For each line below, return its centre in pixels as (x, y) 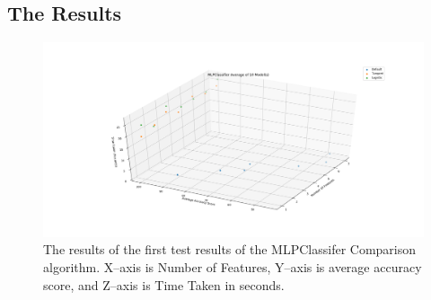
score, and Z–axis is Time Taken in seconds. (164, 284)
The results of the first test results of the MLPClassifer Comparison (230, 249)
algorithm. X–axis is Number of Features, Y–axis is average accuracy (233, 266)
